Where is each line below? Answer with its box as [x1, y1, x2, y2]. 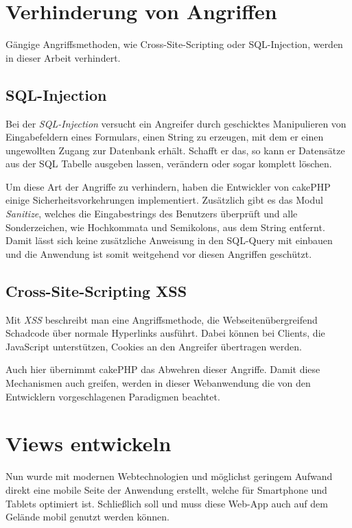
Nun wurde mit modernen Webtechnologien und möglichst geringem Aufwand [5, 469, 333, 483]
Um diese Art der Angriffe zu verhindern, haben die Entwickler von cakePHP [5, 179, 331, 193]
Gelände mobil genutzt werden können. [5, 509, 169, 524]
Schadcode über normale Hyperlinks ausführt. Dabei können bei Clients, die [5, 326, 325, 340]
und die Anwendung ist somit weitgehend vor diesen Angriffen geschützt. [5, 246, 312, 261]
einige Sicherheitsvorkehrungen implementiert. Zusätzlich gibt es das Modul [5, 193, 323, 207]
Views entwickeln [5, 429, 172, 457]
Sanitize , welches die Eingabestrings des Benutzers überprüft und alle [5, 206, 298, 221]
